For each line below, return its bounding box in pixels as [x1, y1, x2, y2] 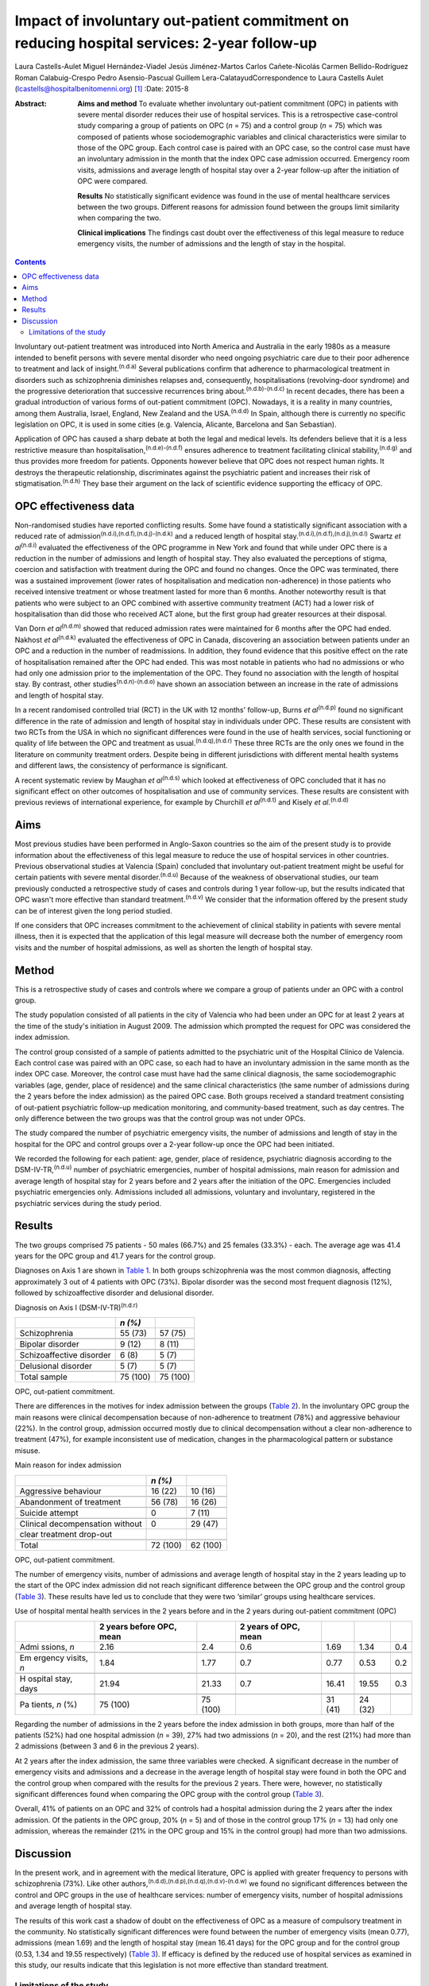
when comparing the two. [77, 213, 162, 222]
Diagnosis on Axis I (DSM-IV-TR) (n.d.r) [14, 1301, 138, 1312]
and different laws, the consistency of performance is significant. [14, 761, 228, 771]
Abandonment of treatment [19, 1496, 122, 1507]
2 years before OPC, [99, 1621, 177, 1632]
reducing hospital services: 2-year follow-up [14, 34, 318, 52]
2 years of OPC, [239, 1621, 301, 1632]
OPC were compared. [77, 176, 149, 186]
